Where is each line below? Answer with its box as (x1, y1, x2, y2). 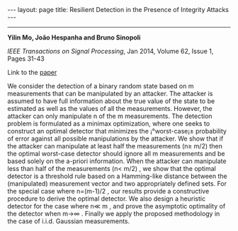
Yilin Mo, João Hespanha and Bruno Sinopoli (7, 33, 141, 42)
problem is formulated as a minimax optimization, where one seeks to (7, 119, 210, 128)
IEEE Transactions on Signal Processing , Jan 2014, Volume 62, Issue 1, (7, 47, 214, 55)
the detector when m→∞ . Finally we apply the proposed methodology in (7, 210, 220, 218)
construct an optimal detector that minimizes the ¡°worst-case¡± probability (7, 127, 227, 135)
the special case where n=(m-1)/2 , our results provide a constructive (7, 187, 210, 195)
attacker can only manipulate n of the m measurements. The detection (7, 112, 212, 120)
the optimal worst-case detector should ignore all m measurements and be (7, 150, 225, 158)
